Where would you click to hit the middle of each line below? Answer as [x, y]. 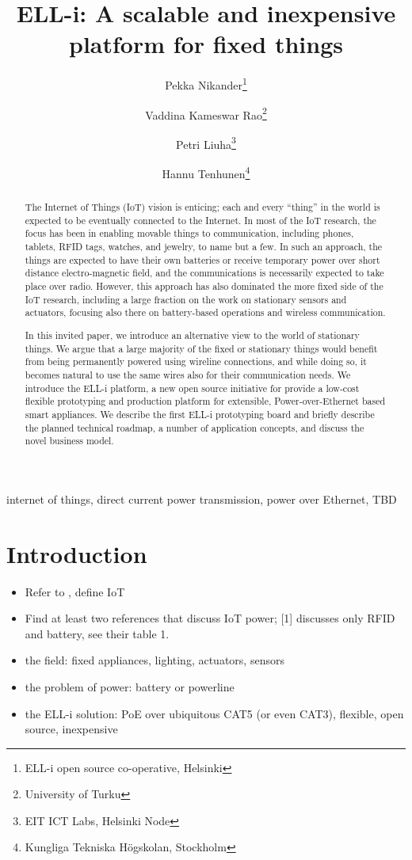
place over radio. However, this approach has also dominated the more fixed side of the [204, 286]
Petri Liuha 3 [206, 143]
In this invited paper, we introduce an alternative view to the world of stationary [192, 335]
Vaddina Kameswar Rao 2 [206, 113]
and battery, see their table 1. [97, 633]
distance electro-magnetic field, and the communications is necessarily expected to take [204, 273]
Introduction [77, 553]
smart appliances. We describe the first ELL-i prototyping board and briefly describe [200, 414]
